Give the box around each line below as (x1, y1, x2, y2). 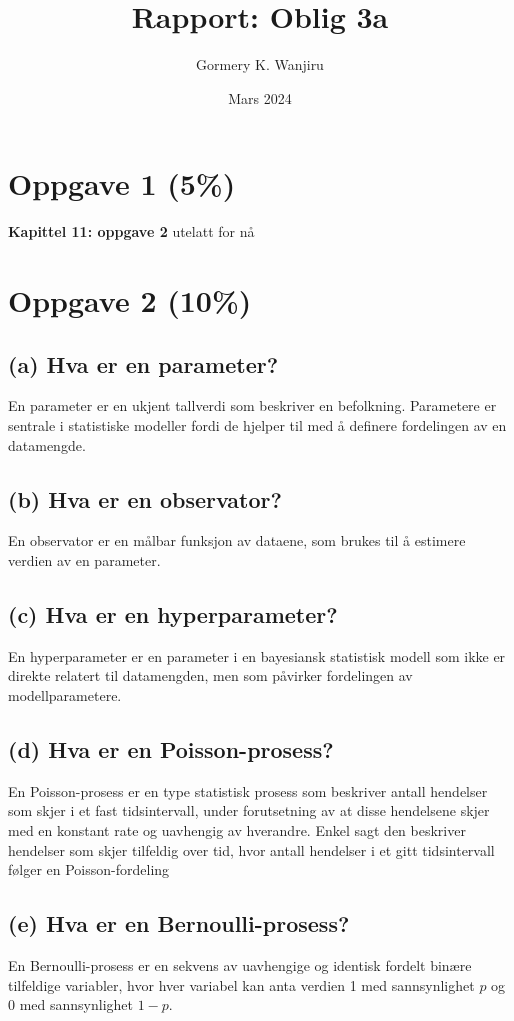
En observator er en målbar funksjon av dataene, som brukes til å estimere (8, 530, 466, 551)
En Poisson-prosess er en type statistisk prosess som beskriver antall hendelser (8, 780, 488, 801)
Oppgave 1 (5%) (8, 163, 236, 204)
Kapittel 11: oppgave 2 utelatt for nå (8, 221, 255, 242)
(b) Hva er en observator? (8, 483, 282, 514)
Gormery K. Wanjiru (196, 54, 324, 75)
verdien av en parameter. (8, 550, 161, 570)
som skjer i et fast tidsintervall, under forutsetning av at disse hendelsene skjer (8, 800, 490, 821)
